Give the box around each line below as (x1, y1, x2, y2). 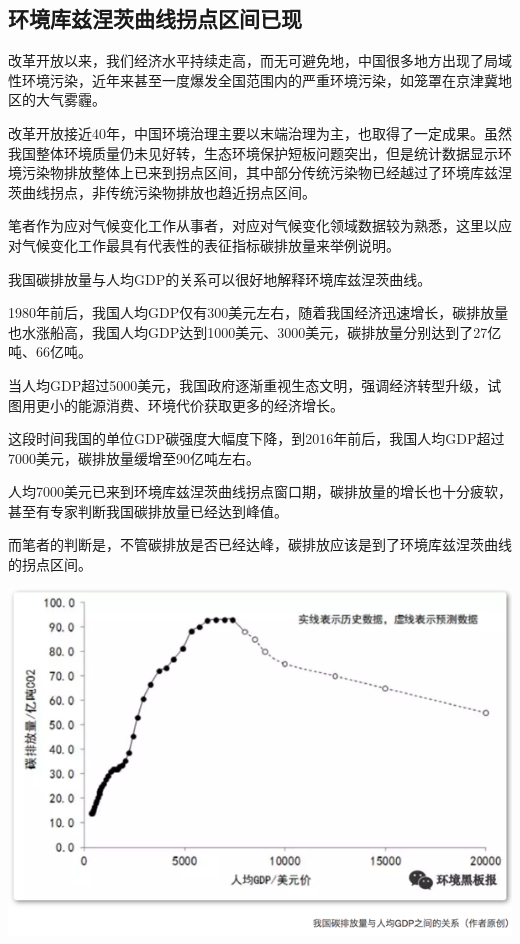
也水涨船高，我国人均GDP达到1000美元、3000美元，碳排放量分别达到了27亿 (8, 321, 502, 342)
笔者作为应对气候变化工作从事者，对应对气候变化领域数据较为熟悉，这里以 (8, 215, 498, 236)
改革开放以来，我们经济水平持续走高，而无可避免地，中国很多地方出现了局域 (8, 50, 512, 71)
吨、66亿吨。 (8, 341, 92, 362)
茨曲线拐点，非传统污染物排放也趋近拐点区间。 (8, 181, 316, 202)
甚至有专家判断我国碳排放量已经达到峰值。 (8, 500, 288, 521)
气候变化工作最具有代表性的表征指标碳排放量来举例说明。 (21, 234, 400, 255)
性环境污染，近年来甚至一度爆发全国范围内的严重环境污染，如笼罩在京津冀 (8, 69, 498, 90)
